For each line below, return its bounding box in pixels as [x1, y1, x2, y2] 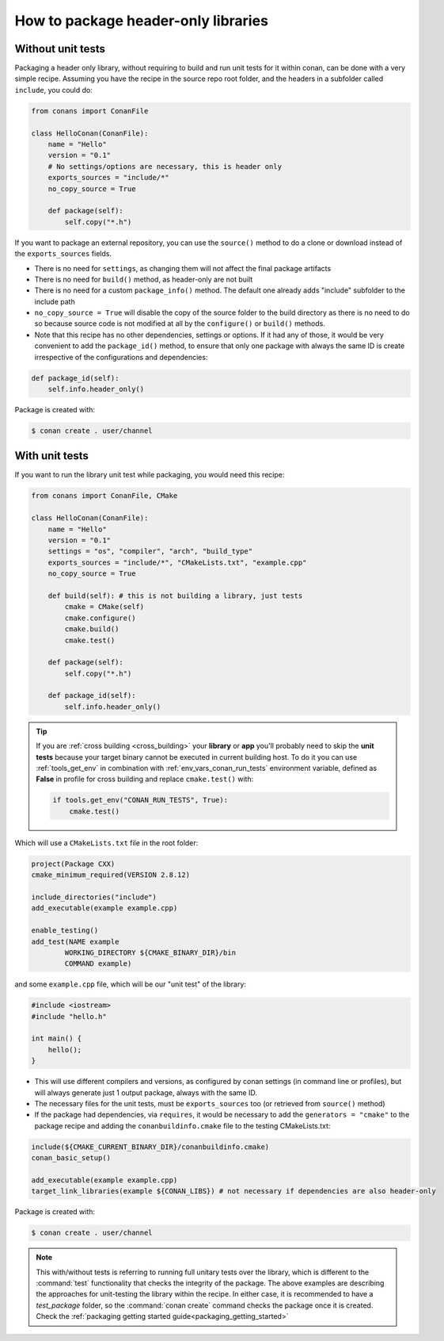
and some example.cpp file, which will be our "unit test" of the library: [14, 979, 247, 989]
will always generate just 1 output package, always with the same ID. [34, 1087, 257, 1098]
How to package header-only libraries [14, 12, 269, 29]
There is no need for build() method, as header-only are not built [34, 274, 253, 284]
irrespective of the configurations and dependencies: [34, 352, 208, 362]
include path [34, 297, 75, 306]
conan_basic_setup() [31, 1154, 111, 1163]
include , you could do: [14, 85, 93, 94]
